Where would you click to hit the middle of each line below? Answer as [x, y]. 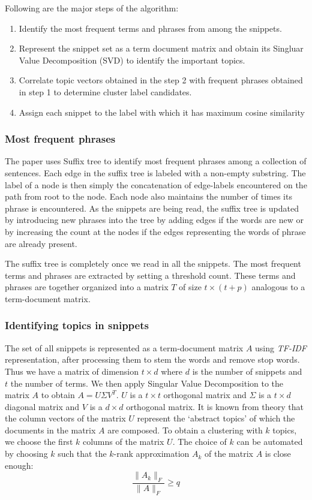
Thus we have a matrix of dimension [72, 371]
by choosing [26, 454]
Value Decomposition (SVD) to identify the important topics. [132, 60]
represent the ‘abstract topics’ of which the [216, 418]
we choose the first [39, 442]
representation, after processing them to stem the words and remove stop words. [152, 359]
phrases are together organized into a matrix [87, 287]
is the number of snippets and [247, 371]
